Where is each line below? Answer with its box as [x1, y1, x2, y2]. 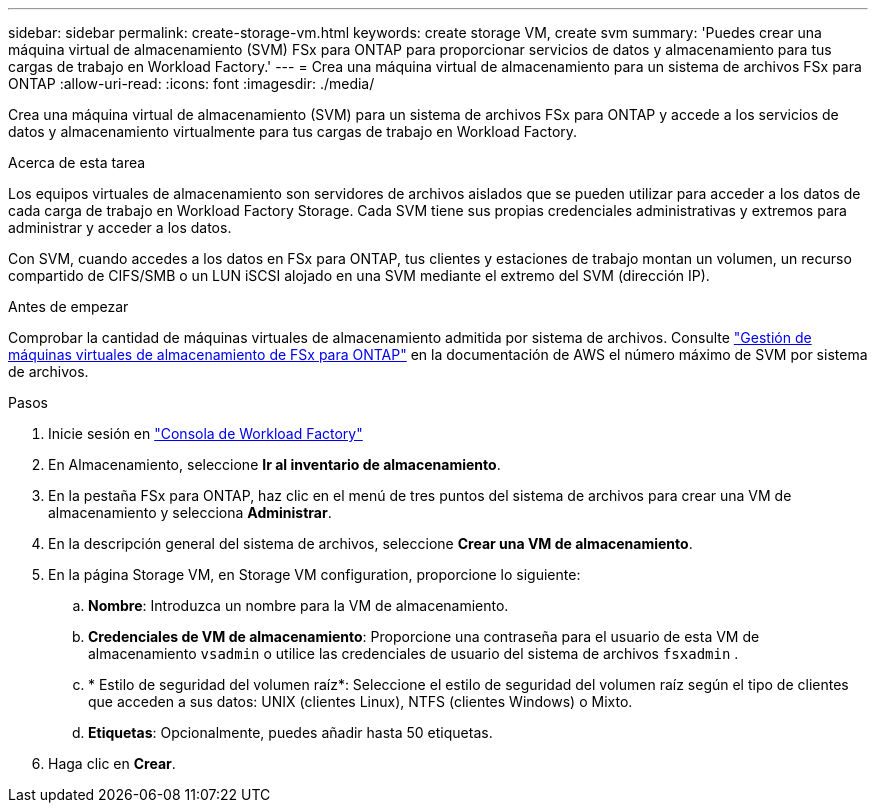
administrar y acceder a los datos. [8, 219, 232, 236]
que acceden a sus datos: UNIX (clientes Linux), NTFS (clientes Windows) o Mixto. [88, 693, 633, 710]
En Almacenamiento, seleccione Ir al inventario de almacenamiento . [48, 456, 501, 473]
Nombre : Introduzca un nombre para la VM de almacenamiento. [88, 597, 509, 614]
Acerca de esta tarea [8, 154, 146, 171]
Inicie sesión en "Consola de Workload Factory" [48, 425, 363, 442]
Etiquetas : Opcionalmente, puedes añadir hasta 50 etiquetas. [88, 724, 493, 741]
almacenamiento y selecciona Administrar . [48, 504, 332, 521]
